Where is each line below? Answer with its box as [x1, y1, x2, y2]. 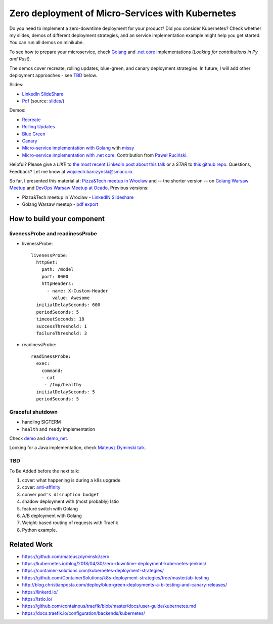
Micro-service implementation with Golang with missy [22, 145, 134, 151]
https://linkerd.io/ [22, 589, 58, 595]
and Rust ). [9, 56, 31, 62]
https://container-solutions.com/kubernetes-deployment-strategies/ [22, 568, 164, 574]
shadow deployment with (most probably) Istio [22, 498, 119, 504]
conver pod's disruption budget [22, 491, 100, 497]
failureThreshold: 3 [36, 330, 87, 336]
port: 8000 [41, 274, 69, 279]
